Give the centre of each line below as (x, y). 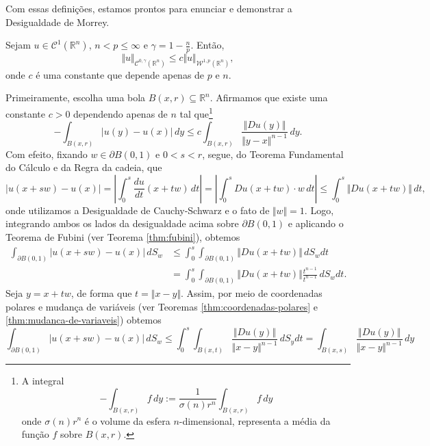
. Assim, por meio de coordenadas (251, 292)
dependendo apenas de (121, 113)
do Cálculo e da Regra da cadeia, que (84, 167)
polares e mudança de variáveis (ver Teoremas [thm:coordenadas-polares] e (162, 306)
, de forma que (101, 292)
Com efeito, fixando (47, 154)
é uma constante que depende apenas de (120, 74)
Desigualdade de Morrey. (58, 22)
